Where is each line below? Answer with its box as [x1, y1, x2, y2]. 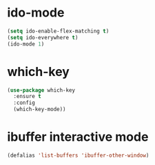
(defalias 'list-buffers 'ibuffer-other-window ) [7, 152, 149, 159]
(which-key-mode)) [13, 106, 67, 113]
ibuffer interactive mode [7, 129, 149, 145]
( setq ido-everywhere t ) [7, 34, 79, 41]
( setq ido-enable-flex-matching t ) [7, 28, 110, 35]
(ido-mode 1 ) [7, 40, 45, 48]
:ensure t [13, 93, 41, 100]
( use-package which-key [7, 86, 76, 94]
